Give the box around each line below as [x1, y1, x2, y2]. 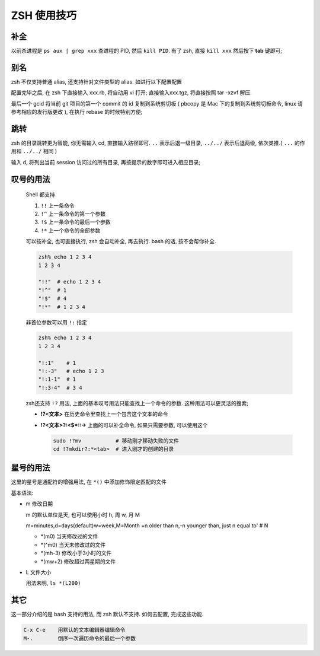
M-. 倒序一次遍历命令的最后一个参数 [23, 635, 136, 642]
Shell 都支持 [25, 191, 56, 198]
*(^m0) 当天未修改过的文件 [40, 541, 106, 548]
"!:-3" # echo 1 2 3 [38, 368, 104, 375]
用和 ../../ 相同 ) [11, 148, 57, 155]
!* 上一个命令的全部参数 [40, 227, 101, 234]
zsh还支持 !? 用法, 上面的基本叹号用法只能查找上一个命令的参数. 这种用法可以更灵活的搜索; [25, 399, 249, 406]
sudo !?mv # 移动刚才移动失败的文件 [53, 437, 180, 444]
